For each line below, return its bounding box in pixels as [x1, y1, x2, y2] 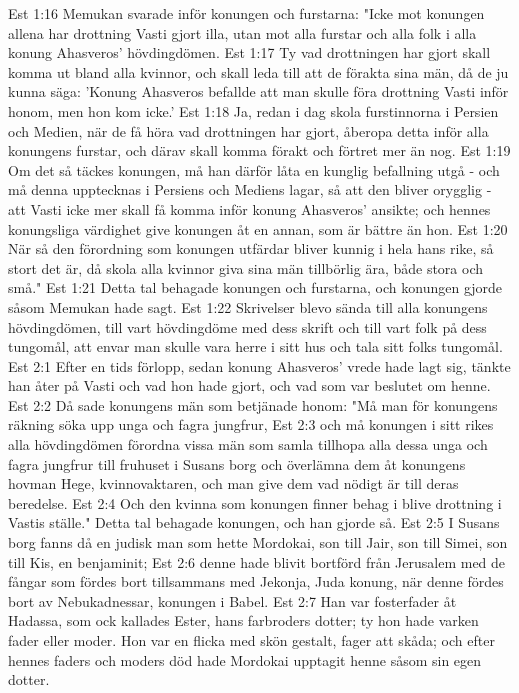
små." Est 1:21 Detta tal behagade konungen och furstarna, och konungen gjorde [8, 277, 503, 298]
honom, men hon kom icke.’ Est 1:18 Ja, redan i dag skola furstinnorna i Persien [8, 100, 499, 121]
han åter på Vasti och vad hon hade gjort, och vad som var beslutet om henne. [8, 375, 491, 396]
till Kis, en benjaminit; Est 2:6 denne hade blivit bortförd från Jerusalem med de [8, 551, 506, 572]
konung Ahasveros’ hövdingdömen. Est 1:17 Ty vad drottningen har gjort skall [8, 42, 491, 63]
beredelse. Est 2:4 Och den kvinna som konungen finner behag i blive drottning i [8, 492, 502, 513]
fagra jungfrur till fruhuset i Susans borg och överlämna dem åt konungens [8, 453, 466, 474]
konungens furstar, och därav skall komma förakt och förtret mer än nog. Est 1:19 [8, 140, 511, 161]
